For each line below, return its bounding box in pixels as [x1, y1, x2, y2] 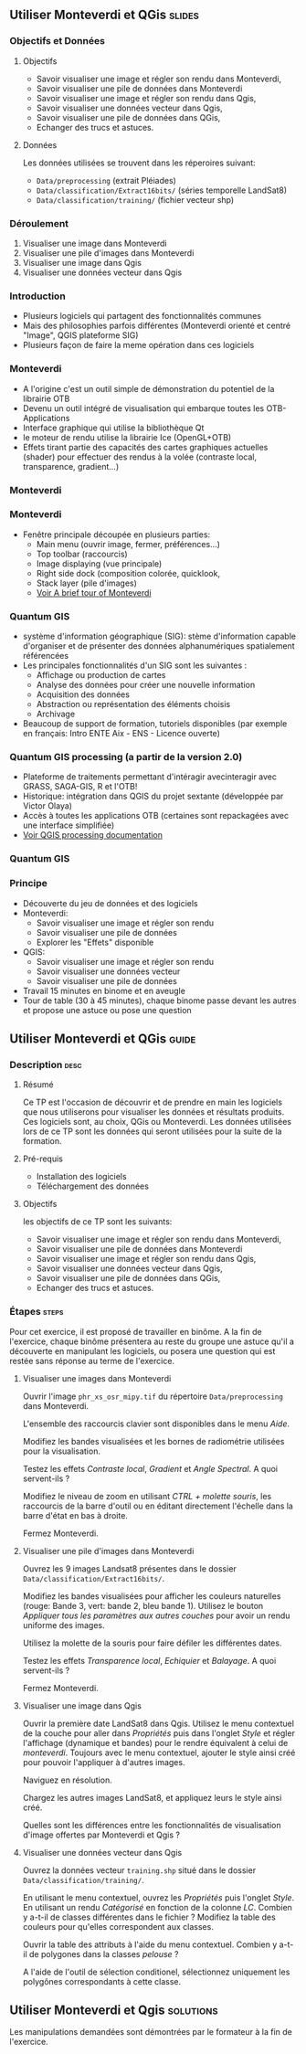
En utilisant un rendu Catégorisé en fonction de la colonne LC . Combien [22, 1901, 292, 1912]
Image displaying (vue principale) [36, 557, 163, 569]
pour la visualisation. [22, 1445, 100, 1456]
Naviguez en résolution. [22, 1774, 112, 1785]
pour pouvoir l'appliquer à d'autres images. [22, 1756, 185, 1767]
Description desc [9, 1058, 82, 1071]
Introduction [9, 290, 66, 302]
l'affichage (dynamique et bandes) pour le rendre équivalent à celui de [22, 1737, 289, 1748]
